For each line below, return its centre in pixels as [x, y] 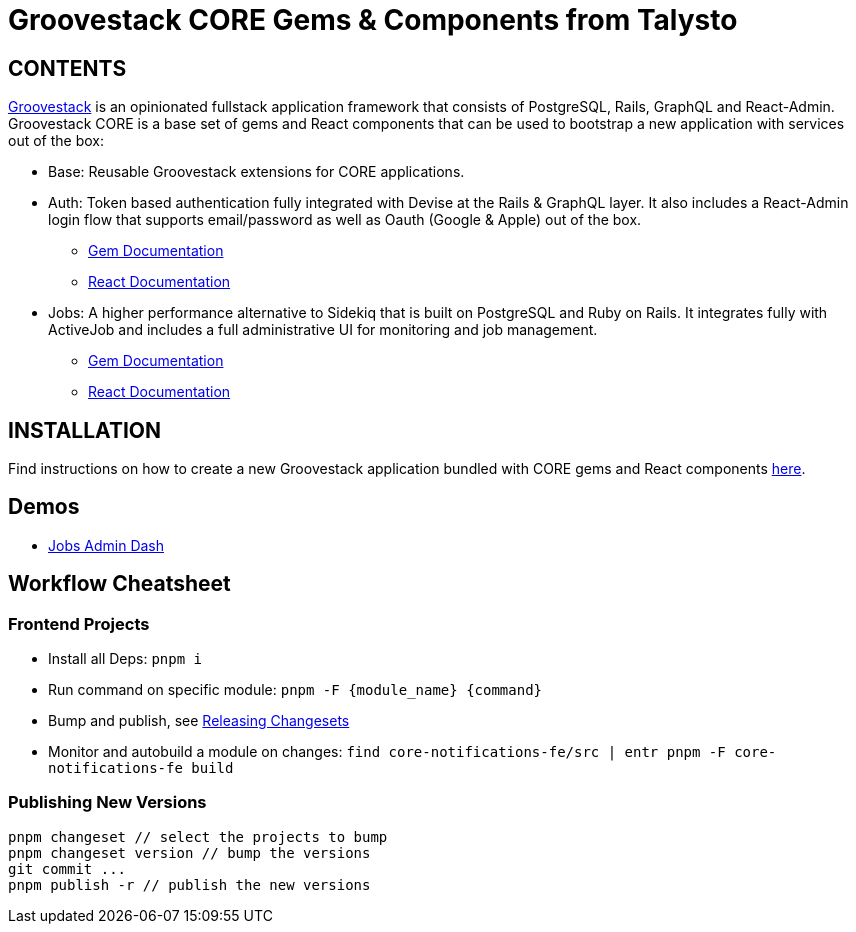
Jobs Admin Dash [106, 545]
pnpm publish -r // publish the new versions [189, 884]
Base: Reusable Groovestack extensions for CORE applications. [256, 172]
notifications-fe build [141, 768]
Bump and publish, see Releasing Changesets [199, 721]
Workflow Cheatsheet [119, 584]
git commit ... [67, 868]
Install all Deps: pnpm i [125, 659]
